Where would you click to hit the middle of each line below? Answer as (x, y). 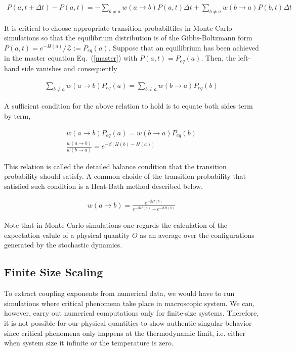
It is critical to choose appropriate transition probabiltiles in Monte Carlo (118, 28)
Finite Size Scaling (54, 272)
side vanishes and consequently (70, 68)
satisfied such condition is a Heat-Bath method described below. (103, 186)
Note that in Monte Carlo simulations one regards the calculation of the (116, 225)
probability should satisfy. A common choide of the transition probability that (125, 176)
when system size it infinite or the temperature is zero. (89, 343)
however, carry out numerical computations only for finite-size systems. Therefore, (132, 313)
